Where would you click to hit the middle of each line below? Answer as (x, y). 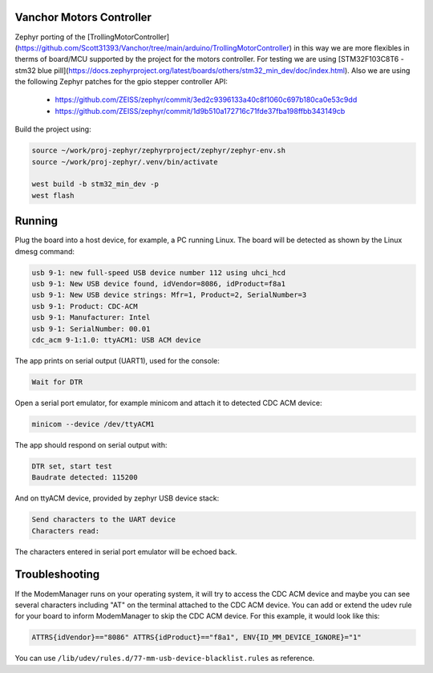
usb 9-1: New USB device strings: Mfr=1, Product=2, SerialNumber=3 (169, 295)
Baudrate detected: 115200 (85, 478)
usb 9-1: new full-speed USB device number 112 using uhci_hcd (159, 272)
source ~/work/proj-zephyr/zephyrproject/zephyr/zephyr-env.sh (159, 151)
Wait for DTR (57, 382)
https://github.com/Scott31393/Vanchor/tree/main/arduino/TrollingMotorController (154, 47)
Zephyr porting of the (50, 37)
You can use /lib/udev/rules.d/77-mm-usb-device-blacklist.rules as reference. (165, 659)
